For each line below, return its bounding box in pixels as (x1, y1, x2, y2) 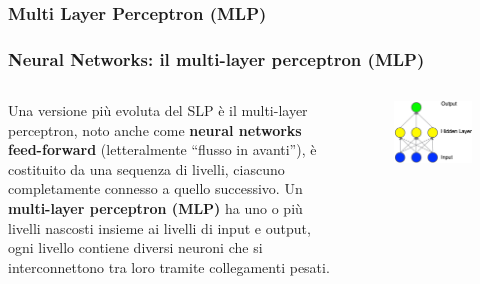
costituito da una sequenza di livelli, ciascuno (8, 158, 285, 179)
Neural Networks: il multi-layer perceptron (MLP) (8, 46, 425, 71)
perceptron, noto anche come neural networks (8, 119, 302, 140)
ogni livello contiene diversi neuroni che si (8, 237, 263, 258)
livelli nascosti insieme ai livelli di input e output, (8, 217, 311, 238)
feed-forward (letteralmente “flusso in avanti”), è (8, 139, 317, 160)
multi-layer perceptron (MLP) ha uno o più (8, 198, 303, 219)
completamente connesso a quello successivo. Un (8, 178, 303, 199)
